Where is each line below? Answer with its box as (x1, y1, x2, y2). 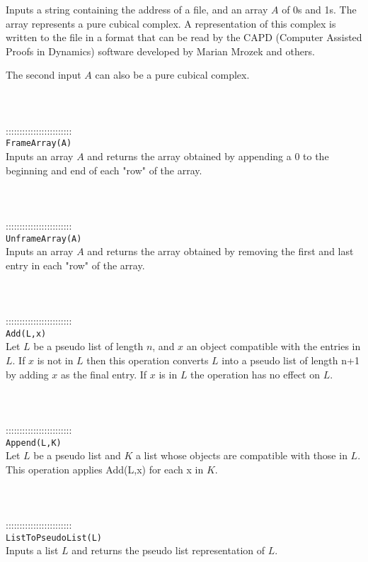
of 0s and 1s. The (282, 2, 357, 16)
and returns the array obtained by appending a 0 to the (87, 149, 329, 163)
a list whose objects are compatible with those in (135, 448, 347, 463)
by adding (6, 366, 49, 381)
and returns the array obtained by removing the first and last (87, 244, 354, 259)
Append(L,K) (6, 437, 62, 448)
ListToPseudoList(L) (6, 532, 103, 543)
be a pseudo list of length (33, 339, 144, 354)
